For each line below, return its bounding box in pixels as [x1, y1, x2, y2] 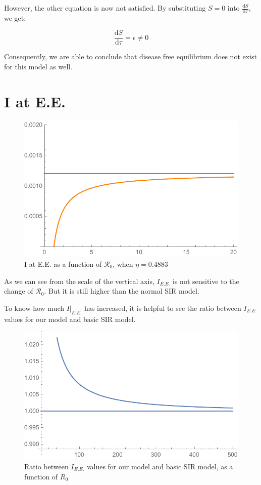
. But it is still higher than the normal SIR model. [44, 286, 199, 296]
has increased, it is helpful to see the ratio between [84, 302, 241, 313]
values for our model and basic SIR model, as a [86, 461, 233, 471]
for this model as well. [4, 61, 73, 72]
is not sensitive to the [173, 275, 239, 286]
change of [4, 286, 33, 296]
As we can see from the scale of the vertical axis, [4, 275, 154, 286]
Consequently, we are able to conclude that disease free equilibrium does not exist [4, 51, 257, 62]
